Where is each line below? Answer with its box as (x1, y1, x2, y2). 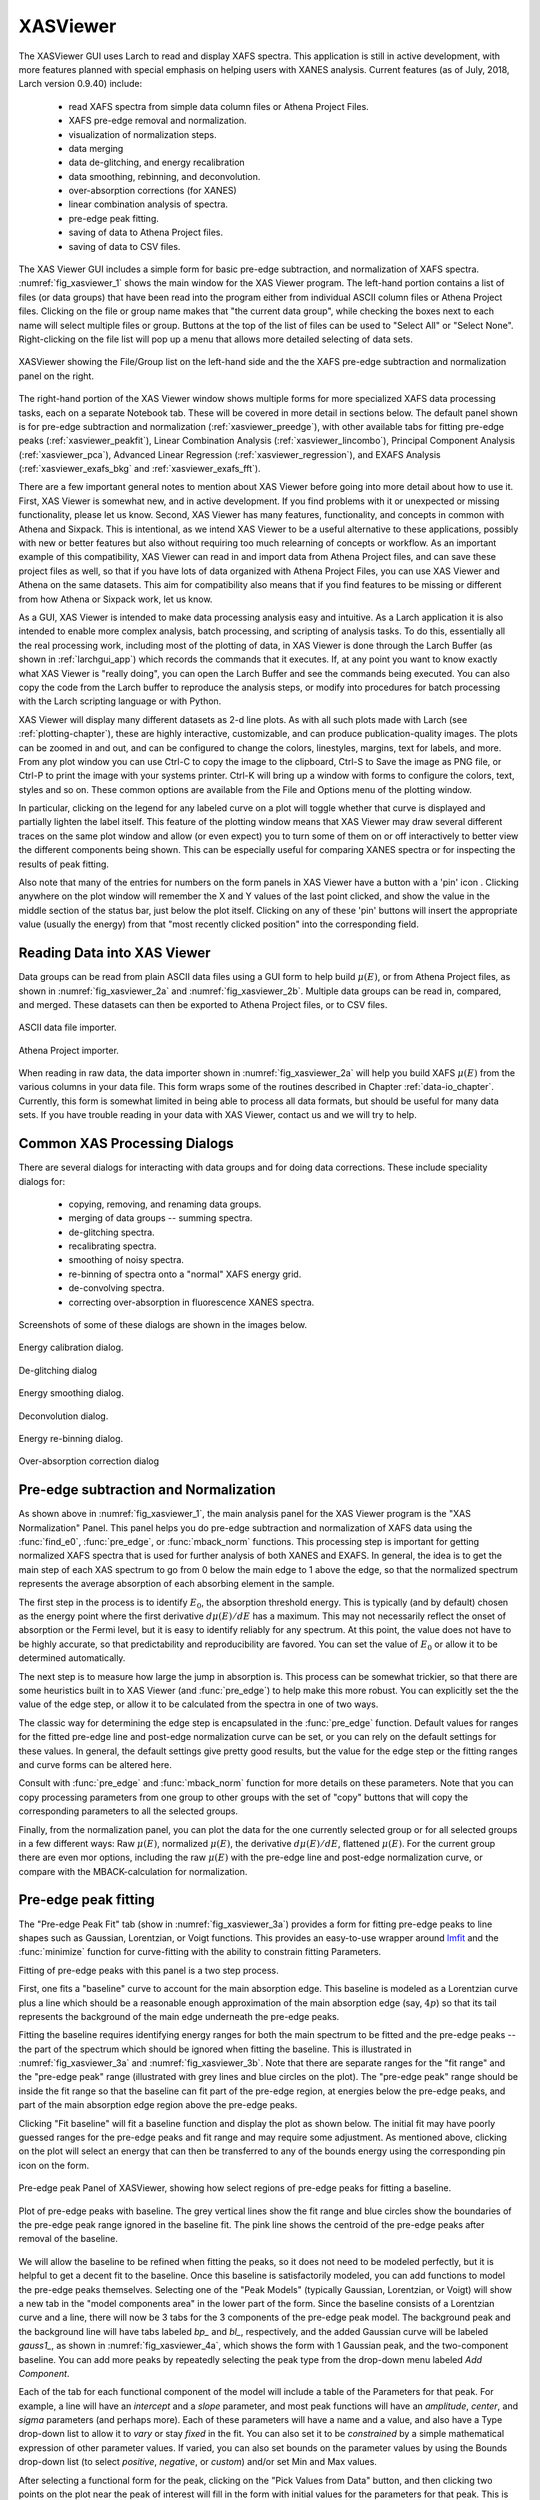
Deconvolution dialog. (18, 1410, 109, 1422)
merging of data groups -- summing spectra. (68, 1212, 253, 1224)
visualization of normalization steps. (68, 128, 217, 140)
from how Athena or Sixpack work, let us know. (18, 593, 213, 605)
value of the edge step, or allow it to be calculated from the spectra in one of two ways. (18, 1698, 379, 1710)
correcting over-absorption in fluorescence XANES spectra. (68, 1296, 315, 1308)
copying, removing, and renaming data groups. (68, 1198, 262, 1210)
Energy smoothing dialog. (18, 1387, 124, 1399)
